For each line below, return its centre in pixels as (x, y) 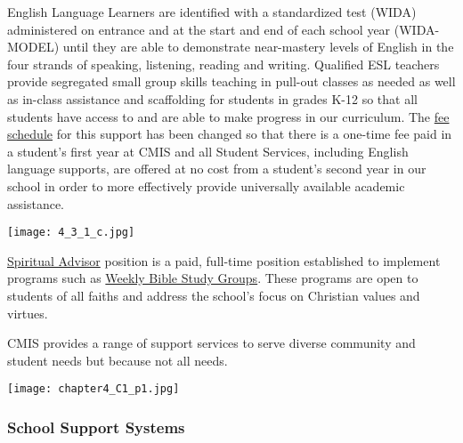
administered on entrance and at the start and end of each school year (199, 29)
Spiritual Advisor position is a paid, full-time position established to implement (224, 260)
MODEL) (33, 47)
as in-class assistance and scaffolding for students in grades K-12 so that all (212, 98)
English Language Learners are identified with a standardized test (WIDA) (212, 12)
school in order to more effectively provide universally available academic (206, 185)
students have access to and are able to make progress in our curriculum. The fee (228, 116)
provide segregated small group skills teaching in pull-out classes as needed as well (231, 81)
